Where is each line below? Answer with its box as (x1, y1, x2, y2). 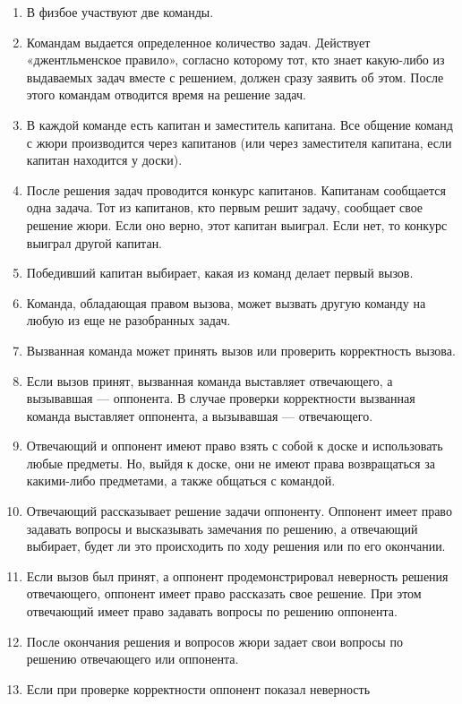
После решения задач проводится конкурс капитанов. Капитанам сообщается (26, 180, 446, 199)
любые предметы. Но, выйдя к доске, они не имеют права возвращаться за (26, 453, 435, 472)
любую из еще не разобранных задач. (26, 311, 231, 330)
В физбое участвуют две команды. (26, 3, 214, 21)
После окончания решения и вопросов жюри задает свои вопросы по (26, 631, 403, 650)
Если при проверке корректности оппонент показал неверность (26, 679, 371, 698)
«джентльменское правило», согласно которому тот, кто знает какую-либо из (26, 50, 445, 69)
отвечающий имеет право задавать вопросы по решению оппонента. (26, 602, 398, 621)
